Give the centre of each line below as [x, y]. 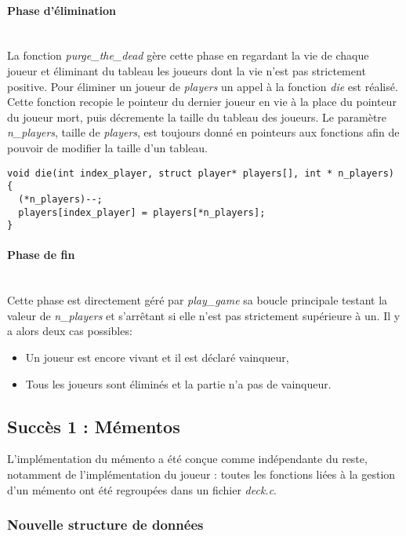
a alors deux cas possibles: [70, 331]
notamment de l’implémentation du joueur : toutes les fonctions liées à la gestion [201, 474]
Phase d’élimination [62, 10]
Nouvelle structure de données [105, 525]
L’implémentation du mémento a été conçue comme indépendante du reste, [187, 459]
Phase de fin [41, 255]
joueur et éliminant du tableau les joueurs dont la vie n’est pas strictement [187, 70]
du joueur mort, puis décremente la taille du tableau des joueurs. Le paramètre [197, 117]
